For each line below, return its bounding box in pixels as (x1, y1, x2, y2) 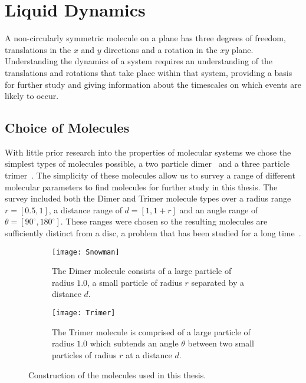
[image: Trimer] (52, 309, 116, 318)
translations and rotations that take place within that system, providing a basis (5, 66, 292, 78)
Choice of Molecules (5, 118, 130, 137)
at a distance (126, 348, 172, 361)
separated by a (191, 276, 245, 288)
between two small (187, 337, 254, 349)
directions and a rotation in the (104, 43, 218, 55)
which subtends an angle (90, 337, 179, 349)
